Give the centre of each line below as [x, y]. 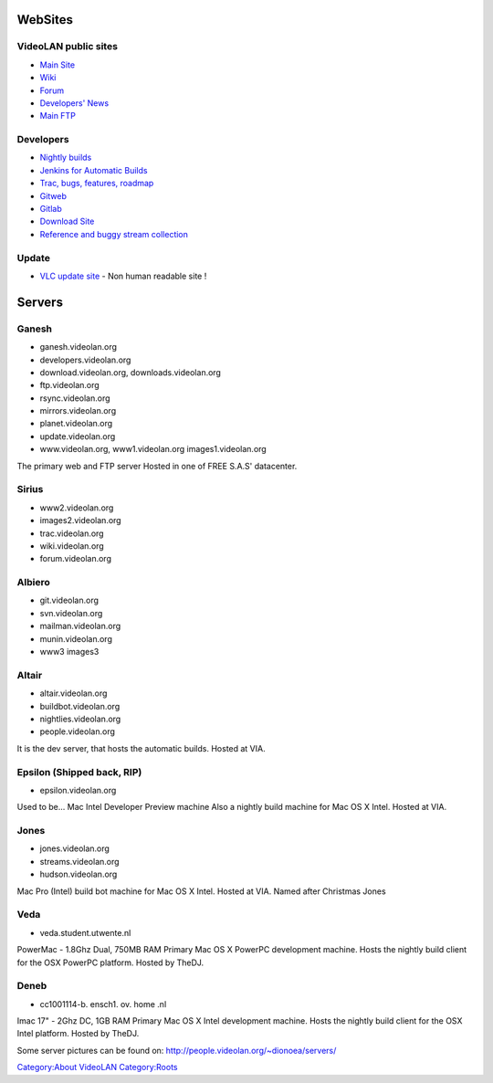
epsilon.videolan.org [78, 790]
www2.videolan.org [77, 508]
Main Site [58, 65]
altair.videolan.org [73, 693]
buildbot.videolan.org [80, 706]
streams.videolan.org [79, 861]
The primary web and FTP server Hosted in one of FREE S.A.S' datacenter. [157, 466]
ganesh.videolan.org [79, 347]
